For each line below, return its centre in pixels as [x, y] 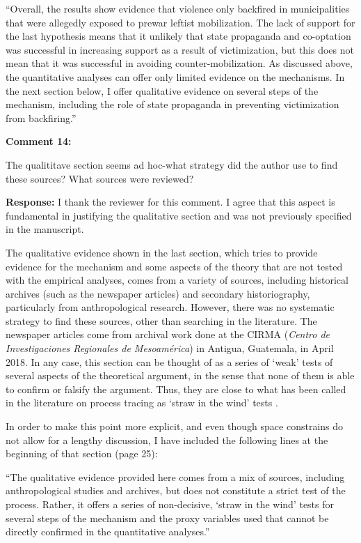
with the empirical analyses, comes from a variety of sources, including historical [177, 280]
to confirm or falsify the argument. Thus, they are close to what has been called [176, 389]
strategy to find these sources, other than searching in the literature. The [161, 320]
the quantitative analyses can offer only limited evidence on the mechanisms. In [175, 76]
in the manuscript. [45, 229]
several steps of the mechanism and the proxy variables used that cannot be [167, 518]
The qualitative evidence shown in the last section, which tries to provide [162, 252]
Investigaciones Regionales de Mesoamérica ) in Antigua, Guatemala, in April [170, 348]
